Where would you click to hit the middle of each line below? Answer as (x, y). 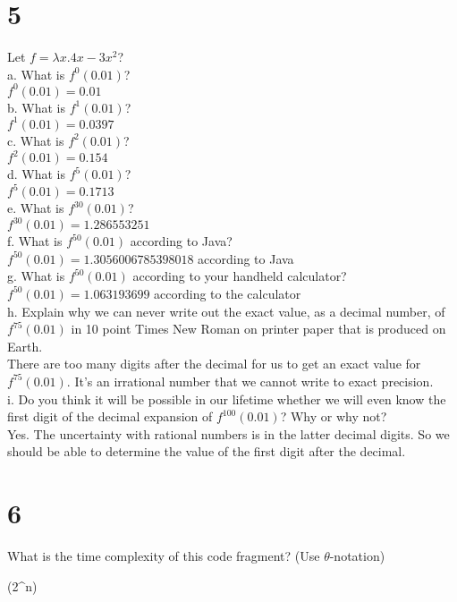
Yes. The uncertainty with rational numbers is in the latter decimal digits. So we (228, 433)
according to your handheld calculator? (240, 276)
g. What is (36, 276)
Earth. (25, 346)
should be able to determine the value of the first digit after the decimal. (207, 451)
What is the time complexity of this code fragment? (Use (164, 556)
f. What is (35, 241)
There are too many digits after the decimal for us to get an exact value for (214, 364)
